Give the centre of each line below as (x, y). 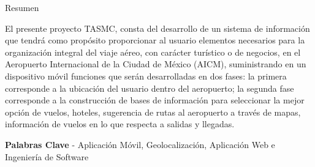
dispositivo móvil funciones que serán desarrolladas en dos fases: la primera (146, 76)
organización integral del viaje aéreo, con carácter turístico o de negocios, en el (153, 52)
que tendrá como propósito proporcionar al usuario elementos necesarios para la (155, 40)
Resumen (22, 7)
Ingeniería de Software (47, 156)
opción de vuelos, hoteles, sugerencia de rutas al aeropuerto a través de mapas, (153, 112)
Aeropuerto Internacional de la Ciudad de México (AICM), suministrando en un (156, 64)
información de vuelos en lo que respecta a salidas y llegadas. (120, 124)
